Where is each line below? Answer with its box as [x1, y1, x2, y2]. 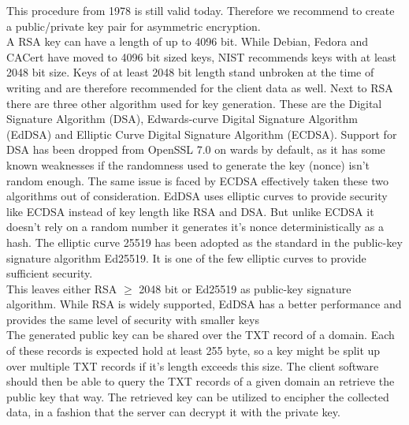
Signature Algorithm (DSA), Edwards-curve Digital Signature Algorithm [6, 110, 358, 127]
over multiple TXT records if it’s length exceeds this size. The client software [6, 357, 379, 374]
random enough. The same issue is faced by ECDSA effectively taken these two [6, 172, 389, 188]
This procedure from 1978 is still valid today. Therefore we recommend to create [6, 2, 395, 18]
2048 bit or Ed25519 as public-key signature [139, 280, 351, 296]
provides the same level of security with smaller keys [6, 311, 259, 327]
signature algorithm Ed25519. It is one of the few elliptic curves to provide [6, 249, 366, 266]
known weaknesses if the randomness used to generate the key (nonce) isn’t [6, 156, 370, 173]
